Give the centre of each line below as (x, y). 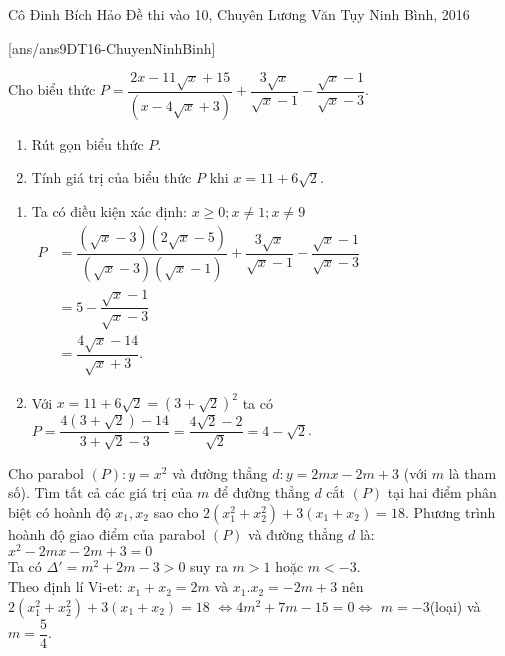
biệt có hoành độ (59, 511)
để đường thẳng (262, 492)
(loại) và (455, 605)
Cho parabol (46, 472)
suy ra (209, 566)
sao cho (176, 511)
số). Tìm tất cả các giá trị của (100, 492)
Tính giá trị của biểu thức (111, 177)
